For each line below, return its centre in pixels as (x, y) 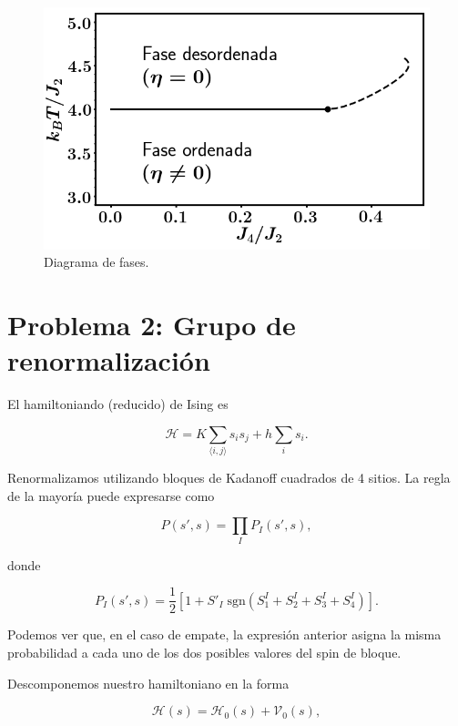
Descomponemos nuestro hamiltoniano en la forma (148, 683)
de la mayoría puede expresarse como (111, 495)
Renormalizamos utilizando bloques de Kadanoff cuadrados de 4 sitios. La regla (229, 478)
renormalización (109, 360)
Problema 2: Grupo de (152, 325)
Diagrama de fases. (97, 262)
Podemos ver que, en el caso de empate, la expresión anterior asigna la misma (224, 634)
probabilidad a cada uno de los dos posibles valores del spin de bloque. (204, 653)
